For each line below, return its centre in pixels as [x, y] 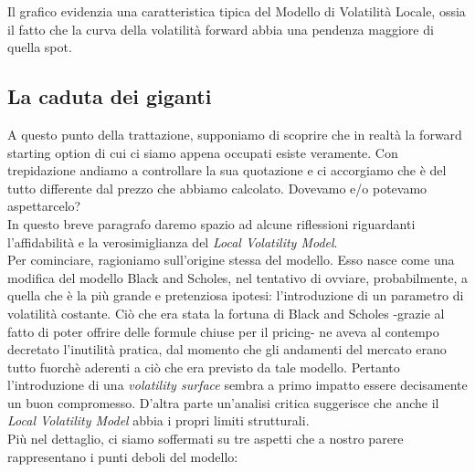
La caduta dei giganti [110, 96]
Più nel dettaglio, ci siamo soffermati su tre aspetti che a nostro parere [206, 439]
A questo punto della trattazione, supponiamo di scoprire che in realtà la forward [235, 134]
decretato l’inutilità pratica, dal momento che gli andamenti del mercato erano [227, 349]
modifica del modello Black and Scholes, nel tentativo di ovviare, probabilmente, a [237, 277]
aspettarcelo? [44, 206]
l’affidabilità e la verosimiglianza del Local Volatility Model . [173, 241]
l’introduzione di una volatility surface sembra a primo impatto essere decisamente [237, 385]
